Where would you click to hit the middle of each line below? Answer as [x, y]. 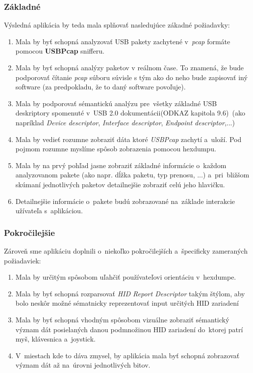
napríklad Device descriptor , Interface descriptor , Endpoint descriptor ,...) [125, 122]
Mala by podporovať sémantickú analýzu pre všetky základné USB [116, 103]
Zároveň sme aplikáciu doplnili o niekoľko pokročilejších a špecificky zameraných [126, 250]
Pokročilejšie [29, 232]
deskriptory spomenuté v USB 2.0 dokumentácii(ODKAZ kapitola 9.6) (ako [130, 113]
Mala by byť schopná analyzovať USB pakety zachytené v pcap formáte [123, 41]
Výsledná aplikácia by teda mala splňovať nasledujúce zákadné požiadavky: [117, 25]
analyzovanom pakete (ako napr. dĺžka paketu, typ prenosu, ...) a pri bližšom [132, 175]
